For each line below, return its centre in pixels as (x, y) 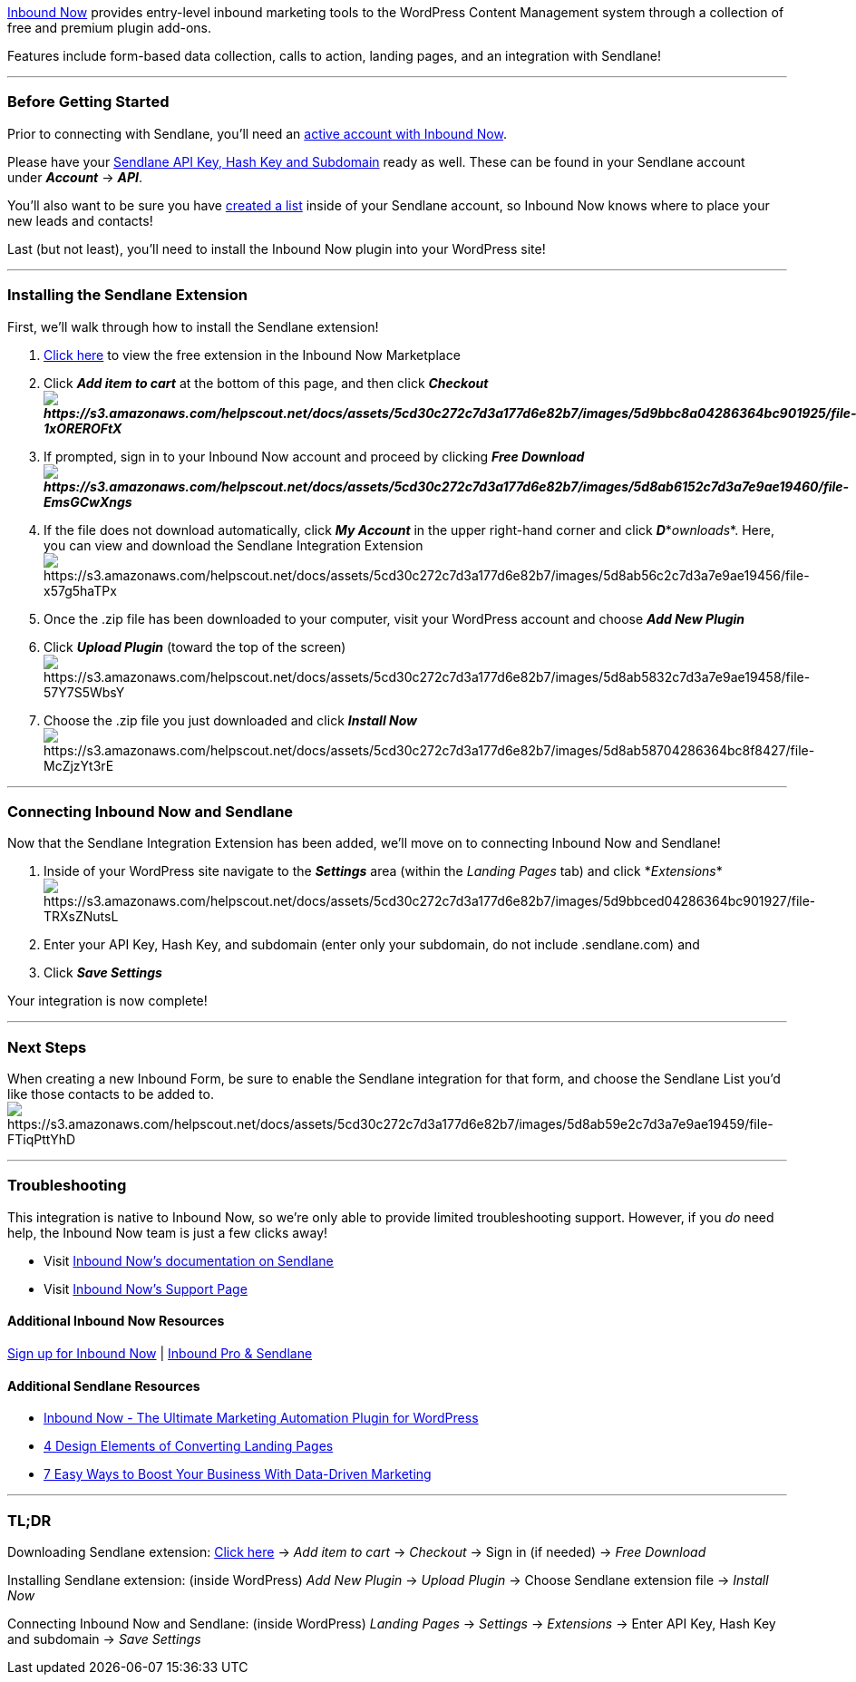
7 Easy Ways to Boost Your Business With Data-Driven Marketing (238, 1474)
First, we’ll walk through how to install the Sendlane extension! (193, 326)
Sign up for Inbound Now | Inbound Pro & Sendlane (160, 1353)
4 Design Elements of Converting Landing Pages (189, 1446)
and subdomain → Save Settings (104, 1638)
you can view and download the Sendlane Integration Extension (233, 545)
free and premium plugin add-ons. (109, 28)
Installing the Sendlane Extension (127, 295)
